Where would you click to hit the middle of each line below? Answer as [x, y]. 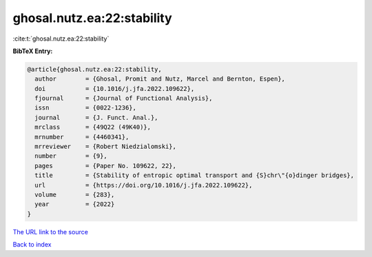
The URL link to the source [51, 232]
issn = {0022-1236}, [86, 108]
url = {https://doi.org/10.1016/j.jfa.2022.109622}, [144, 185]
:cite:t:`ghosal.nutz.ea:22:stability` [61, 39]
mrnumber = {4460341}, [82, 137]
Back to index [32, 245]
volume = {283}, [75, 195]
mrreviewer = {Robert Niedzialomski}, [106, 147]
